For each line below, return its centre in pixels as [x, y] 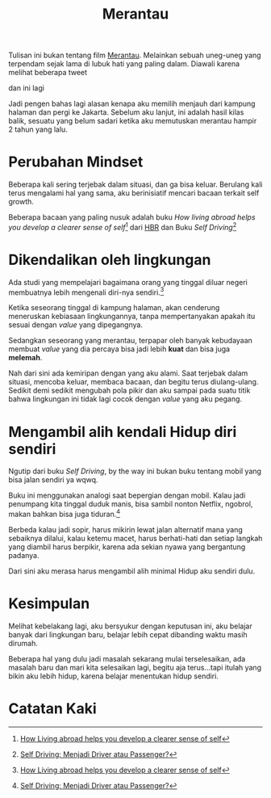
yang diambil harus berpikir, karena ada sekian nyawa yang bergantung [127, 547]
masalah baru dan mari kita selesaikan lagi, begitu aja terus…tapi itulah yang [135, 667]
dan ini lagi [26, 88]
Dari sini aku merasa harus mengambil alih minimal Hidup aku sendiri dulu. [132, 571]
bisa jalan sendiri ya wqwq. [53, 480]
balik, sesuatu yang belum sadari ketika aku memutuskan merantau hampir [133, 121]
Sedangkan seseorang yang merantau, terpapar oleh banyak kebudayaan [130, 341]
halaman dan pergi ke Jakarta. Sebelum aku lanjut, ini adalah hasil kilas [126, 112]
